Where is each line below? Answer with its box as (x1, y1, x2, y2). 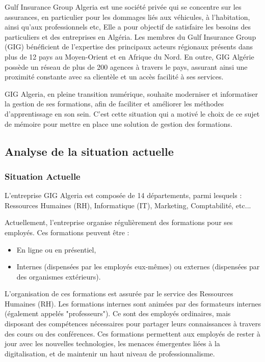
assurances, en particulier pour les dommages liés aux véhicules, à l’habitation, (5, 11, 250, 22)
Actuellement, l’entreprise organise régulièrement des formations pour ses (5, 217, 233, 228)
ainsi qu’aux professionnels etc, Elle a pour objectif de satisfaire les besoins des (5, 21, 251, 32)
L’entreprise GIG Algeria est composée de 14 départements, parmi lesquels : (5, 190, 242, 201)
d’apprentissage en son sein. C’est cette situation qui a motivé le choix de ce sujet (5, 108, 260, 119)
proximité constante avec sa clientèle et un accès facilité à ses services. (5, 71, 224, 82)
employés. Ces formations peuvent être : (5, 227, 129, 237)
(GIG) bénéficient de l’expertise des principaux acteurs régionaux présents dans (5, 41, 253, 52)
